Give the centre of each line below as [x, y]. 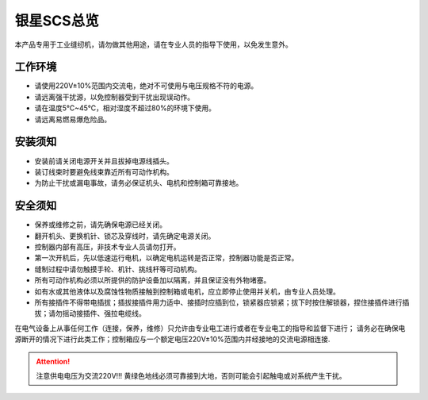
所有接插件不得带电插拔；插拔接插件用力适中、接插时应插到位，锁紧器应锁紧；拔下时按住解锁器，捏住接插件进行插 [222, 302]
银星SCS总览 [57, 21]
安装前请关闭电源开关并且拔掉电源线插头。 [104, 161]
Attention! [53, 361]
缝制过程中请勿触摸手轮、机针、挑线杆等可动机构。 [118, 269]
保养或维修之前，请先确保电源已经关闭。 [100, 225]
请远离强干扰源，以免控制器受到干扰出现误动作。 [114, 97]
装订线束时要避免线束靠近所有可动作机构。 [104, 171]
